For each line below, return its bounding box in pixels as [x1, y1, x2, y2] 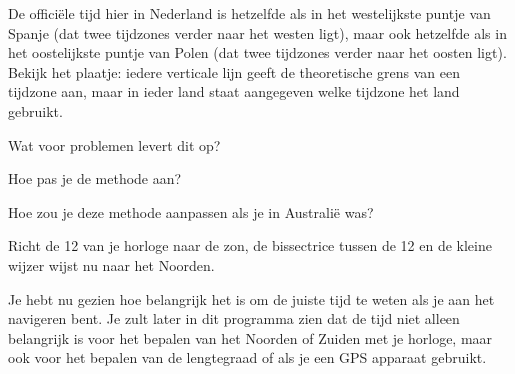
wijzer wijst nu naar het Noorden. [8, 254, 215, 275]
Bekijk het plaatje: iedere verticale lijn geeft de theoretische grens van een [8, 61, 460, 82]
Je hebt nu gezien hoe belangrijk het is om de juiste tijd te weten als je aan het [8, 288, 495, 309]
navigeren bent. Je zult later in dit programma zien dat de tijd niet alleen [8, 308, 460, 329]
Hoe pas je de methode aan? [8, 168, 182, 189]
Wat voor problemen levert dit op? [8, 134, 221, 155]
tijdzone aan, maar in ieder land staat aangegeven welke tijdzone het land [8, 81, 460, 102]
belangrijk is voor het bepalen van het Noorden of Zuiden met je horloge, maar [8, 327, 493, 348]
